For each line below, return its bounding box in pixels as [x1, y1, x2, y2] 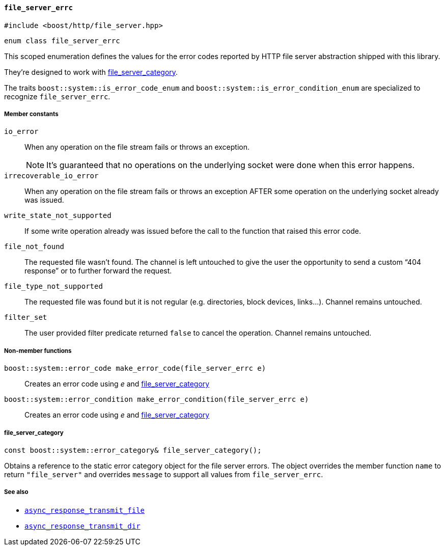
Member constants [4, 111, 59, 118]
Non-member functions [4, 347, 72, 354]
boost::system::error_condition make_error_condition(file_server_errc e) [4, 395, 309, 404]
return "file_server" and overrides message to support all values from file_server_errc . [4, 470, 323, 479]
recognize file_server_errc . [4, 92, 110, 101]
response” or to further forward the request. [24, 266, 172, 276]
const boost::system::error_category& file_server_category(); [4, 446, 262, 454]
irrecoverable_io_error [4, 172, 99, 180]
